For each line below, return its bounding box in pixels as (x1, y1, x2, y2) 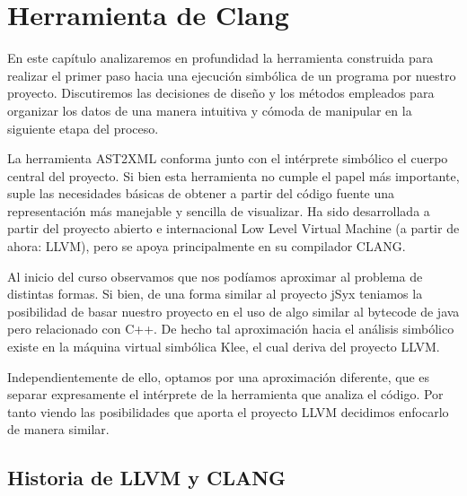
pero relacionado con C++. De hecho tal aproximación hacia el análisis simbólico (7, 319, 454, 338)
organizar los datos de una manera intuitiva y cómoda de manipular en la (7, 100, 412, 119)
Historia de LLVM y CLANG (7, 464, 286, 492)
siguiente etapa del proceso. (7, 118, 159, 137)
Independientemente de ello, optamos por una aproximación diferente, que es (7, 367, 430, 386)
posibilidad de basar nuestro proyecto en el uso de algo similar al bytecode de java (7, 301, 460, 320)
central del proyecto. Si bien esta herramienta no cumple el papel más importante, (7, 166, 460, 185)
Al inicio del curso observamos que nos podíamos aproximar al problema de (7, 266, 423, 285)
